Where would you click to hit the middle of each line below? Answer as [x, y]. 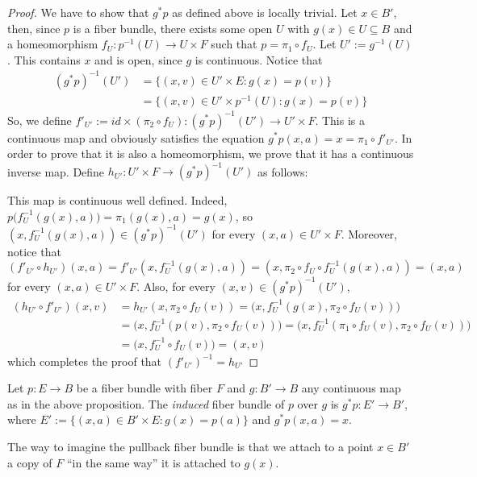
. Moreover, [369, 233]
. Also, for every [176, 286]
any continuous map [351, 388]
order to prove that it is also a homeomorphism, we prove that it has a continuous [211, 153]
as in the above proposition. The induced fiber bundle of [146, 403]
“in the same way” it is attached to [153, 462]
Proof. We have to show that [78, 12]
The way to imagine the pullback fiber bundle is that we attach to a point [190, 446]
